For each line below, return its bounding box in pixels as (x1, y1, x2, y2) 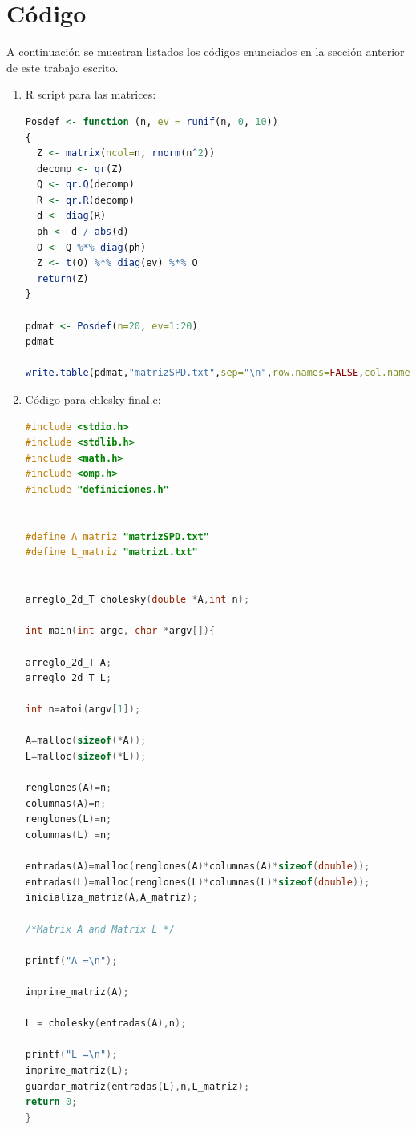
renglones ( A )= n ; (25, 782, 112, 794)
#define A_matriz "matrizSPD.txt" (25, 530, 209, 542)
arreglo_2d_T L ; (25, 672, 112, 684)
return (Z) (37, 272, 89, 284)
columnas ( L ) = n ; (25, 829, 112, 841)
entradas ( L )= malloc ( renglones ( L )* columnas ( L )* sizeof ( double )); (25, 876, 370, 888)
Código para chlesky (25, 391, 125, 407)
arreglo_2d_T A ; (25, 656, 112, 668)
